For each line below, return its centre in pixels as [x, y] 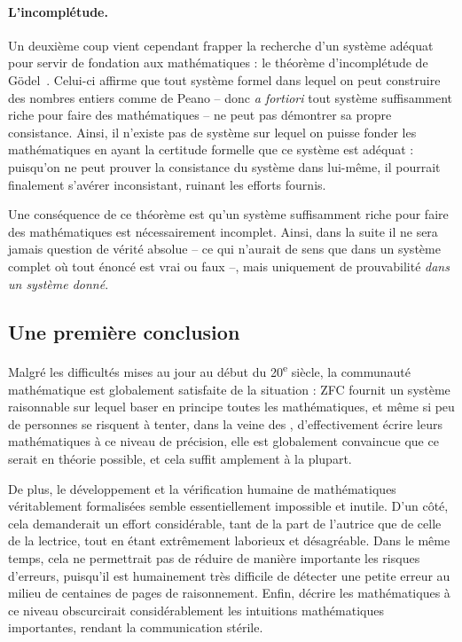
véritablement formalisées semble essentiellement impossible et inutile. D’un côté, [228, 506]
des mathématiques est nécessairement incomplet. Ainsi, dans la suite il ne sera [223, 231]
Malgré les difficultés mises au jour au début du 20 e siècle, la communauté [210, 370]
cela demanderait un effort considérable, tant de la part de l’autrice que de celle [225, 523]
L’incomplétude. [58, 11]
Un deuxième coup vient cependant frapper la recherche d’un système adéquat [221, 45]
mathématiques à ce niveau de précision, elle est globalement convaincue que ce [223, 441]
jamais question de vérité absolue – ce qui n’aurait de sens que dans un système [224, 249]
